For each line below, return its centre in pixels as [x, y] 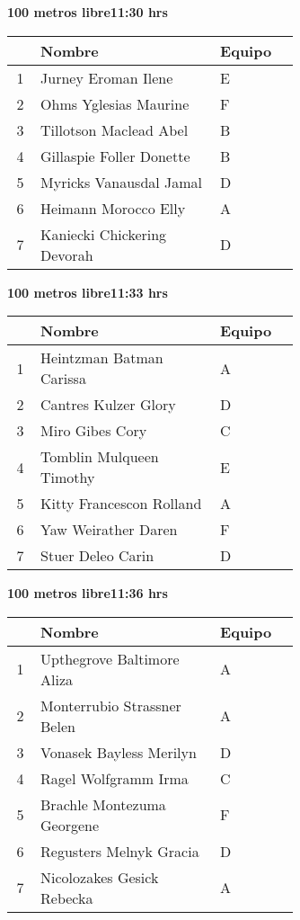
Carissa [63, 379]
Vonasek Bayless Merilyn [119, 752]
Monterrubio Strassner [111, 705]
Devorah [67, 255]
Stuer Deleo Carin [97, 556]
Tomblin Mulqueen [100, 457]
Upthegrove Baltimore [110, 658]
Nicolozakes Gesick [100, 877]
